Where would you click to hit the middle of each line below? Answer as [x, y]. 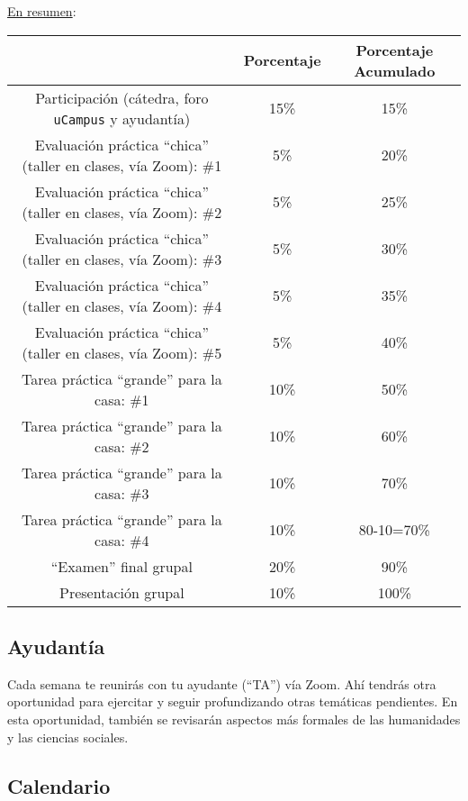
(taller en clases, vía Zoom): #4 [122, 305]
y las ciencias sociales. [68, 737]
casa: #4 [122, 540]
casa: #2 [122, 446]
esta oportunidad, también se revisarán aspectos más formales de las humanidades [234, 719]
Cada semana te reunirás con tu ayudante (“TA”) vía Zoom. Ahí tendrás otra [222, 683]
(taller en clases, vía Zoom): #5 [122, 352]
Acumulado [395, 70]
